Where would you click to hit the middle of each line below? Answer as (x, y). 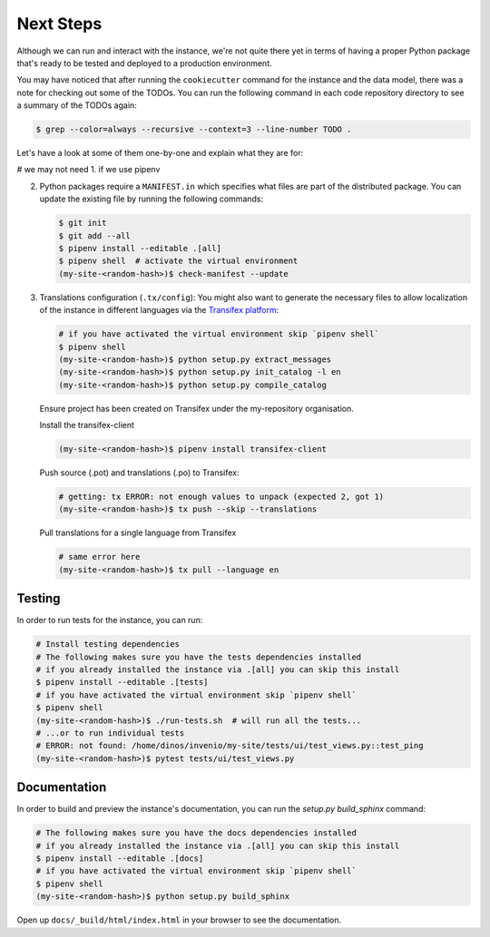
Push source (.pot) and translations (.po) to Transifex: (139, 473)
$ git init (83, 223)
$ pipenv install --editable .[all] (140, 249)
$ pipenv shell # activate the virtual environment (178, 261)
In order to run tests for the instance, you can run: (110, 620)
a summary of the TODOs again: (77, 105)
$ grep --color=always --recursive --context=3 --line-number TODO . (194, 130)
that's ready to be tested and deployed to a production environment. (144, 63)
